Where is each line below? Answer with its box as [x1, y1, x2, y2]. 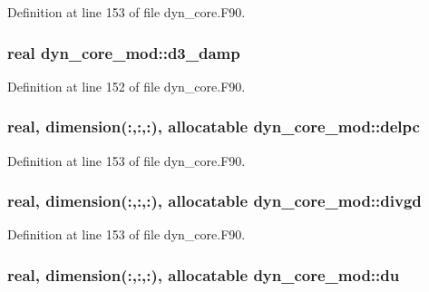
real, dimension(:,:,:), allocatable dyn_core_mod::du [7, 263, 400, 286]
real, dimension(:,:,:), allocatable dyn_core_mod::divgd [7, 190, 422, 212]
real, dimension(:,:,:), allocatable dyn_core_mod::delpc [7, 115, 420, 138]
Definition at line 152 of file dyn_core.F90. [7, 76, 246, 95]
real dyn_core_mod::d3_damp [7, 41, 240, 63]
